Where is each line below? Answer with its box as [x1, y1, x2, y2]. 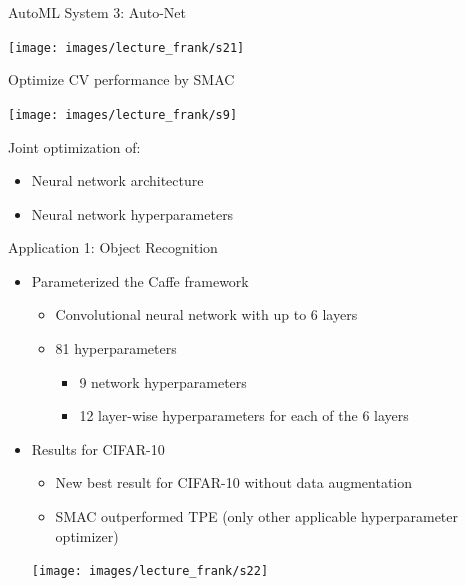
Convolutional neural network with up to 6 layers [55, 304, 358, 325]
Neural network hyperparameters [31, 203, 234, 224]
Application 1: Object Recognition [8, 237, 218, 258]
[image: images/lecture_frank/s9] [8, 107, 238, 122]
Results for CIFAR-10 [31, 438, 165, 459]
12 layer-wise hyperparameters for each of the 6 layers [79, 405, 409, 426]
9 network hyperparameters [79, 371, 247, 392]
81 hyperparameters [55, 338, 177, 359]
